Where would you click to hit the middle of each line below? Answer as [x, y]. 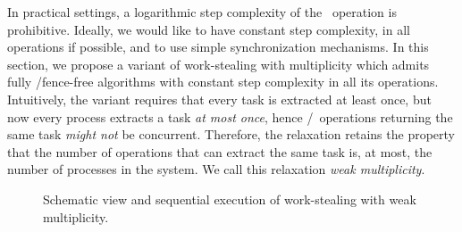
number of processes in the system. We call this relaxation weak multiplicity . [216, 169]
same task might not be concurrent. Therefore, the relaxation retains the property [231, 134]
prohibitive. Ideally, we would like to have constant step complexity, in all [209, 29]
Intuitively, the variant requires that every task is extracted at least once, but [219, 99]
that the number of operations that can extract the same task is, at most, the [220, 151]
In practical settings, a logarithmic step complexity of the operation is [202, 12]
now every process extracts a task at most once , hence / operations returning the [230, 116]
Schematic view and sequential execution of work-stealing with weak [230, 199]
